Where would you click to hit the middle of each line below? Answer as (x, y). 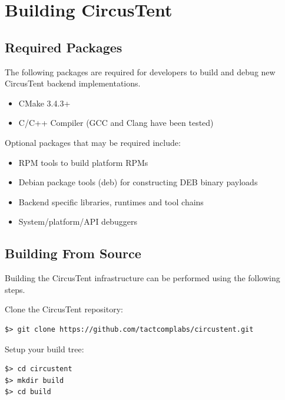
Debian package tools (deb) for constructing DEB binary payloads (138, 182)
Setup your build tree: (44, 349)
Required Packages (64, 47)
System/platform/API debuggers (78, 221)
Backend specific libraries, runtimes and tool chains (111, 201)
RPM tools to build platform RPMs (83, 162)
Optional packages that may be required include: (93, 142)
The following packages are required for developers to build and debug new (140, 71)
